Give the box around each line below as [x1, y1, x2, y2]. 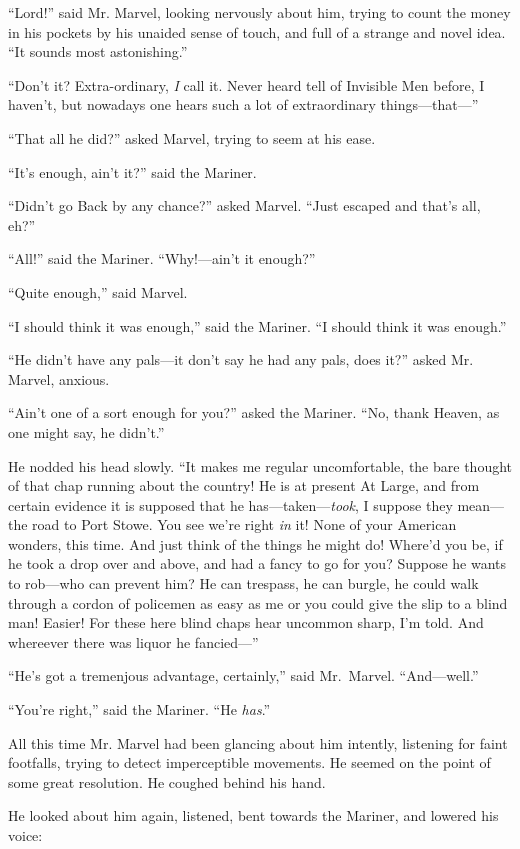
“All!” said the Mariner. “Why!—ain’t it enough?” [8, 248, 316, 269]
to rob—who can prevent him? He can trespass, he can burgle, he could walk [8, 573, 479, 594]
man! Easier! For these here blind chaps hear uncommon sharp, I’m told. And [8, 612, 484, 633]
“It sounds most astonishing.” [8, 41, 188, 62]
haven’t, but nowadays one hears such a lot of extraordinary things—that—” [8, 94, 479, 115]
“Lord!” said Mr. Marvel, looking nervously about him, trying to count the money [8, 2, 511, 22]
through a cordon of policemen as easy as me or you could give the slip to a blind [8, 592, 508, 613]
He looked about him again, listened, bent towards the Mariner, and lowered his [8, 805, 499, 826]
